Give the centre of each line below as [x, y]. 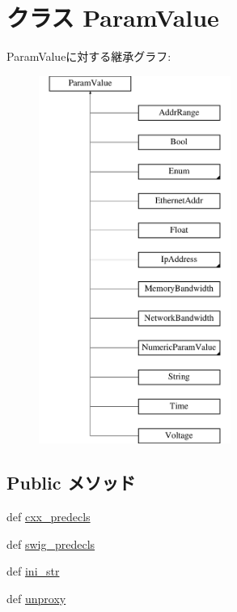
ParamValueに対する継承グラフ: [89, 56]
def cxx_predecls [49, 517]
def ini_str [33, 571]
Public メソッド [71, 483]
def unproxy [36, 598]
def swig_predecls [51, 544]
